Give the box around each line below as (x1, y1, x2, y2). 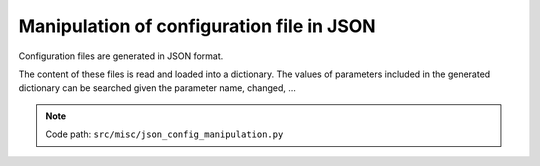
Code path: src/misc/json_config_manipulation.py (45, 128, 284, 140)
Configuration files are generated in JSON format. (18, 50, 224, 62)
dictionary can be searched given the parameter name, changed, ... (18, 82, 297, 94)
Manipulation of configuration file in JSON (18, 15, 376, 37)
